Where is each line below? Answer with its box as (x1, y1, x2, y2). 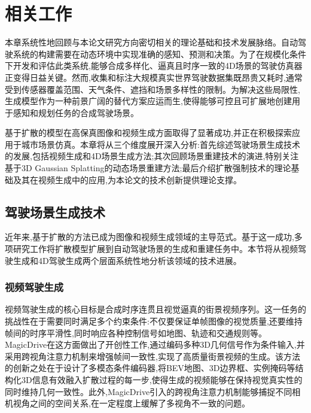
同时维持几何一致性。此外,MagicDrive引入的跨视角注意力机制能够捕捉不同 (5, 385, 292, 397)
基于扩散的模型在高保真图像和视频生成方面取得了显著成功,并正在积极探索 (5, 126, 292, 139)
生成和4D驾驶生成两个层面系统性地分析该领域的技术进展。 (13, 254, 242, 266)
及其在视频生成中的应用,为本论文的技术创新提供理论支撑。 (13, 173, 242, 186)
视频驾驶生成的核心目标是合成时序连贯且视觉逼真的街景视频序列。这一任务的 (5, 303, 306, 315)
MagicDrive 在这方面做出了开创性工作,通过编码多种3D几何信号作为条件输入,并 (5, 338, 305, 351)
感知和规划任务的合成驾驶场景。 (13, 106, 139, 119)
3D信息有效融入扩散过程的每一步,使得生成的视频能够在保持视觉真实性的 (21, 373, 303, 386)
